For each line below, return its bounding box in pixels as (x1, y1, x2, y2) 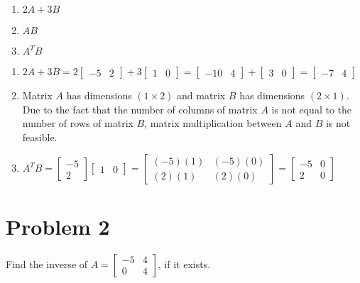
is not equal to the (271, 101, 351, 116)
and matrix (177, 88, 226, 102)
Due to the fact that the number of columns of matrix (22, 101, 258, 116)
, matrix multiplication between (144, 116, 282, 131)
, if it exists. (158, 256, 211, 271)
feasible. (22, 129, 58, 144)
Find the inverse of (6, 256, 88, 271)
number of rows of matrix (22, 116, 133, 131)
